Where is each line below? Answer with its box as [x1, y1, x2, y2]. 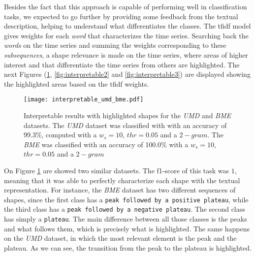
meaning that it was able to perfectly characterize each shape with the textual [4, 175, 240, 185]
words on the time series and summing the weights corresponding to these [4, 40, 226, 50]
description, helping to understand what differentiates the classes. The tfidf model [4, 21, 251, 31]
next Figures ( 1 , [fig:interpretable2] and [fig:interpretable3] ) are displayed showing [4, 69, 251, 79]
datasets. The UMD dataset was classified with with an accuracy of [24, 120, 227, 130]
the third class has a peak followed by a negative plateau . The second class [4, 204, 245, 214]
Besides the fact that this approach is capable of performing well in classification [4, 1, 247, 11]
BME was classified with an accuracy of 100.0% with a [24, 139, 189, 149]
